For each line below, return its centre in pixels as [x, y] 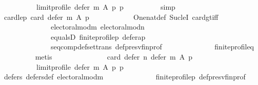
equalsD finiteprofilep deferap [98, 36]
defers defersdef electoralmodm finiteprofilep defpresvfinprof [125, 77]
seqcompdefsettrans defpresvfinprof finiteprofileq [152, 47]
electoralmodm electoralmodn [97, 27]
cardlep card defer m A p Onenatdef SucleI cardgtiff [111, 17]
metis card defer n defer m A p [114, 56]
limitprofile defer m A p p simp [106, 7]
